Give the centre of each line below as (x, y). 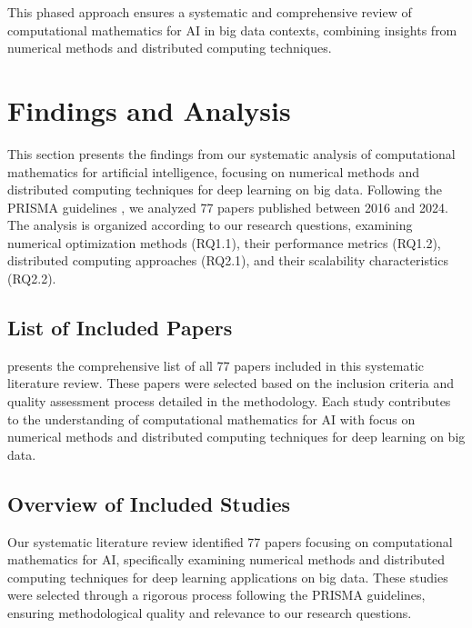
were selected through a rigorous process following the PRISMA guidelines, (216, 595)
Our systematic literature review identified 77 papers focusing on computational (230, 541)
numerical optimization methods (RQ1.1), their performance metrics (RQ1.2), (224, 242)
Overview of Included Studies (149, 503)
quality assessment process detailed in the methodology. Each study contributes (229, 401)
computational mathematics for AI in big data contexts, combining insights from (232, 30)
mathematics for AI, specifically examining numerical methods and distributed (226, 559)
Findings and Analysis (149, 110)
